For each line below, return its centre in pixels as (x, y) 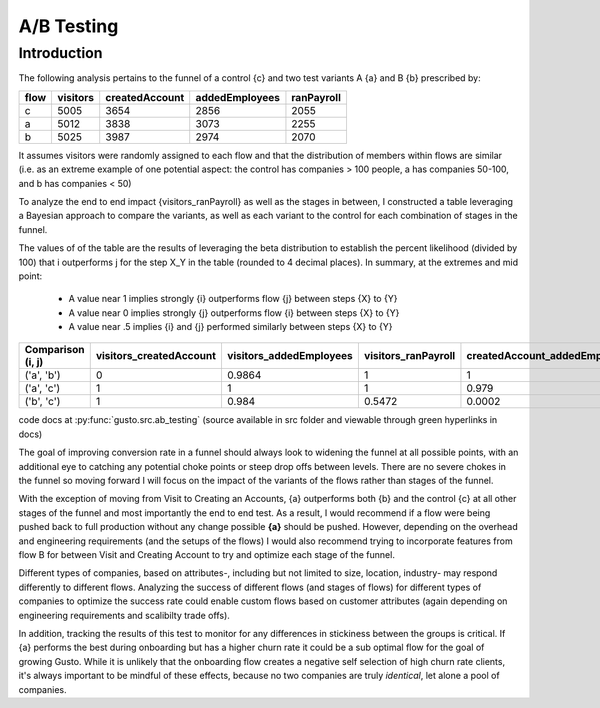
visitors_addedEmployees (290, 356)
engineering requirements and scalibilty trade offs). (124, 615)
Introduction (60, 53)
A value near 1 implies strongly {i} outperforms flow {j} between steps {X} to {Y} (233, 299)
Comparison (54, 350)
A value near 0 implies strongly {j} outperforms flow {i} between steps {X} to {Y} (234, 312)
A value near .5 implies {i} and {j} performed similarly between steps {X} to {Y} (230, 327)
